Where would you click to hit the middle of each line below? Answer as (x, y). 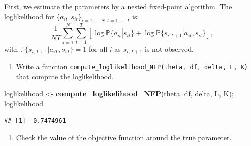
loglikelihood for (29, 16)
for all (98, 49)
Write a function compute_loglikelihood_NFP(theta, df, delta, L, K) (132, 66)
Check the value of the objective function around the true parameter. (124, 137)
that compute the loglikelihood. (65, 76)
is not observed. (169, 49)
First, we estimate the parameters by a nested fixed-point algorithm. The (118, 6)
